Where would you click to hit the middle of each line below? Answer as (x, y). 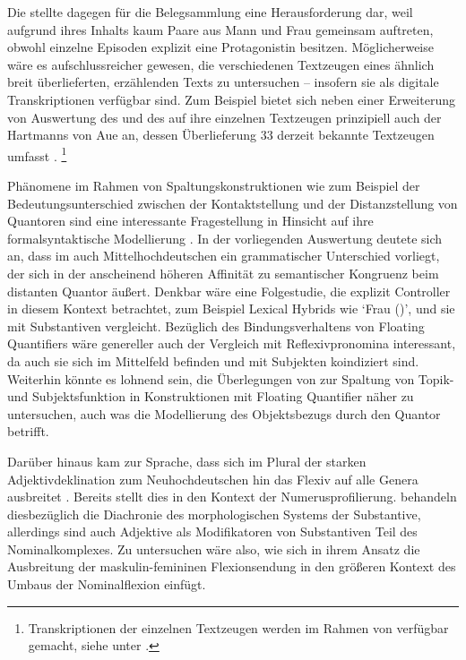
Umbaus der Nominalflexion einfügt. (107, 584)
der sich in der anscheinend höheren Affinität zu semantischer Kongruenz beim (223, 273)
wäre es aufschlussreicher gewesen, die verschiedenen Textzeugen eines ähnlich (221, 64)
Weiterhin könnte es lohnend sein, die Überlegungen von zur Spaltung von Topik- (231, 378)
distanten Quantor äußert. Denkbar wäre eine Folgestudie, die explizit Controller (229, 291)
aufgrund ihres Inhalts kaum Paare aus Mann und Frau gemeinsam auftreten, (220, 29)
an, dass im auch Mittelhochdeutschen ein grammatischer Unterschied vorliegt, (224, 256)
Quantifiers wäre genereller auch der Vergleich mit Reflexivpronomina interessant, (232, 343)
